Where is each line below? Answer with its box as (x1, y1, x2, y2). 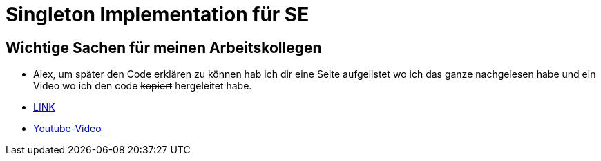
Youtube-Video (33, 122, 102, 135)
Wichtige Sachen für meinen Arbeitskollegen (6, 39, 322, 56)
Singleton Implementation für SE (6, 3, 309, 26)
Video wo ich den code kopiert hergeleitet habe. (33, 80, 252, 92)
